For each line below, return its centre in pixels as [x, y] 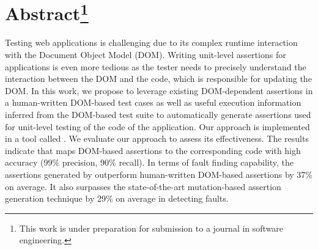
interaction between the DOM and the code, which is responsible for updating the [158, 79]
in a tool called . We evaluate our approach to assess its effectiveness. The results [157, 138]
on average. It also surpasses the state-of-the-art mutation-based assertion [143, 186]
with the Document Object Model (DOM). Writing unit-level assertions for [146, 55]
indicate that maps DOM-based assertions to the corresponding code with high [153, 150]
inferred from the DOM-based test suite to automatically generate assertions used [158, 115]
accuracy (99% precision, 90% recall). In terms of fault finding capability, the [150, 162]
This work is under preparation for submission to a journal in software [151, 228]
